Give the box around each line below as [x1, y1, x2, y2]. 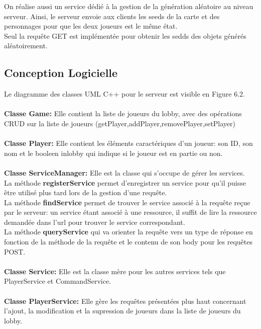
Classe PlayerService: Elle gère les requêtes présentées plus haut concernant [4, 295, 246, 306]
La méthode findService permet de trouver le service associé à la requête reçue [4, 197, 250, 207]
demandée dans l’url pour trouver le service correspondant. [4, 216, 185, 227]
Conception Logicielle [4, 65, 118, 80]
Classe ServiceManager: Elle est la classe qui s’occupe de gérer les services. [4, 167, 245, 178]
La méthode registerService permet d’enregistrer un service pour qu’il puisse [4, 177, 246, 188]
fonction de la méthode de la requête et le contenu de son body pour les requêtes [4, 236, 252, 247]
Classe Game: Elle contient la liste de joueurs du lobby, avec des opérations [4, 108, 242, 119]
